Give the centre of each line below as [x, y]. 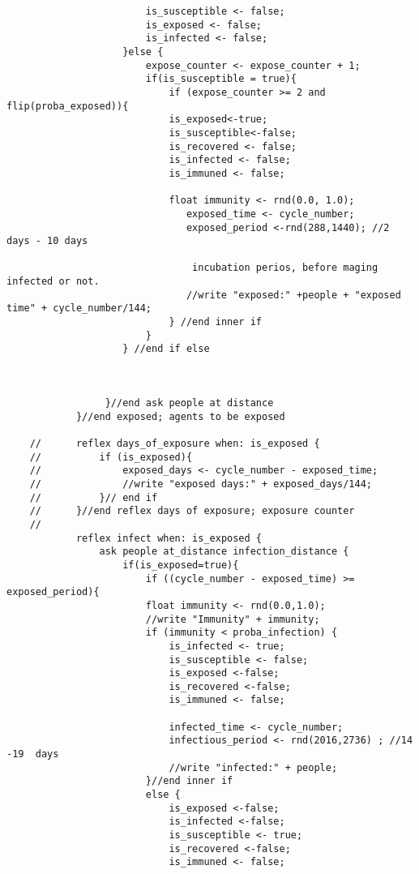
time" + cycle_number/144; [79, 308]
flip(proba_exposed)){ [68, 106]
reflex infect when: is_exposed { [169, 538]
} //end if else [166, 349]
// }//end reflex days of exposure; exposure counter [192, 511]
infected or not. [53, 282]
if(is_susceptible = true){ [221, 79]
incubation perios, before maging [285, 268]
